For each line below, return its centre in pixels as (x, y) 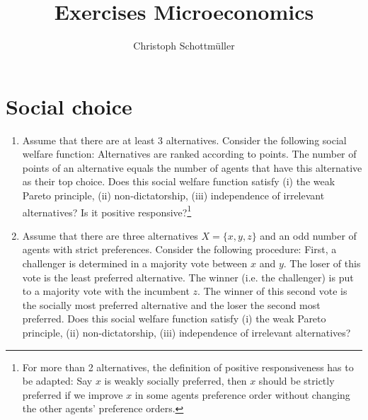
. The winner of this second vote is (272, 291)
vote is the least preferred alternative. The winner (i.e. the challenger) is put (188, 277)
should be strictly (297, 381)
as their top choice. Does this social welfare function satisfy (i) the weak (179, 181)
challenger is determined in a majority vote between (135, 263)
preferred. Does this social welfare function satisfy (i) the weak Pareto (174, 319)
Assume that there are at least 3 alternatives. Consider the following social (184, 140)
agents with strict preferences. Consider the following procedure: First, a (179, 249)
